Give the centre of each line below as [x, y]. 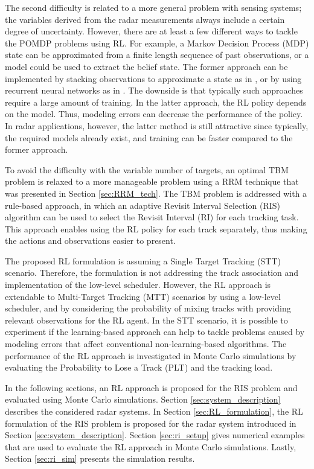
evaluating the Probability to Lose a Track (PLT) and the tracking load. [139, 367]
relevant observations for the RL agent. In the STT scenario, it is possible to [146, 320]
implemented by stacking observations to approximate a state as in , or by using [153, 78]
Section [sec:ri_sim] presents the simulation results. [100, 458]
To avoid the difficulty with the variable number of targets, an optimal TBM [147, 169]
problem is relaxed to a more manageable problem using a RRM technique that [152, 181]
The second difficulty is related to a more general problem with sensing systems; [153, 7]
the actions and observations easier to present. [90, 241]
